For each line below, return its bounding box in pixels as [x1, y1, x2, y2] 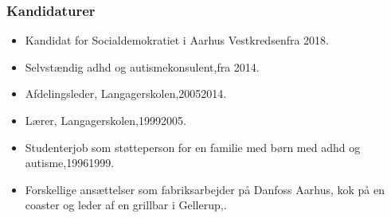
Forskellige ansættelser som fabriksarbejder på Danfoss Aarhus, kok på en [25, 181, 385, 197]
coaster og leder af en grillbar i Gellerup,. [25, 197, 227, 213]
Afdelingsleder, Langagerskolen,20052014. [25, 85, 227, 102]
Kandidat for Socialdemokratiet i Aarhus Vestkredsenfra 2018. [25, 32, 329, 49]
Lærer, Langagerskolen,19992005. [25, 112, 186, 128]
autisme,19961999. [25, 154, 115, 171]
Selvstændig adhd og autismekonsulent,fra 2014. [25, 58, 260, 75]
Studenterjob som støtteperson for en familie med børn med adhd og [25, 138, 361, 155]
